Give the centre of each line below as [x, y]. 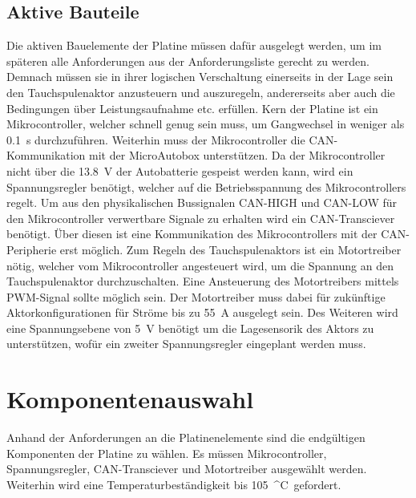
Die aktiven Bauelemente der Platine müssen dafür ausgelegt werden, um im [194, 45]
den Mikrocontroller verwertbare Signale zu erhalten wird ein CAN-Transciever [201, 218]
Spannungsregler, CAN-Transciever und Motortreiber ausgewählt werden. [187, 469]
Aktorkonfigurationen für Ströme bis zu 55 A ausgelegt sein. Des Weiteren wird [202, 312]
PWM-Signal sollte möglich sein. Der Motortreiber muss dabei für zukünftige [196, 296]
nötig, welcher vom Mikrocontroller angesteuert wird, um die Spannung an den [200, 265]
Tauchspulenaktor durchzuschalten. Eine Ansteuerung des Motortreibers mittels [203, 281]
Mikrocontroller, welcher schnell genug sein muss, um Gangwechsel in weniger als [206, 124]
